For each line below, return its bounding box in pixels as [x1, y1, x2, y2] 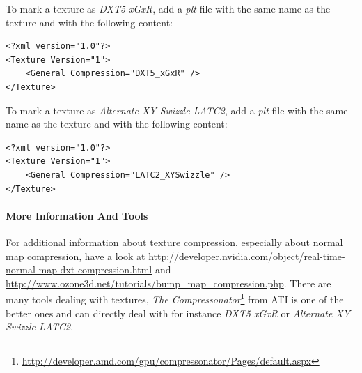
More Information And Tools [6, 208, 148, 222]
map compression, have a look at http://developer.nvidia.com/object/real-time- [6, 248, 345, 263]
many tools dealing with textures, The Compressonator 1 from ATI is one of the [6, 290, 344, 306]
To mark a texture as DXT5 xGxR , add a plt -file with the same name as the [6, 1, 331, 15]
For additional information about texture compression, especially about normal [6, 234, 343, 249]
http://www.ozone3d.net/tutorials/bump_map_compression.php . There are [6, 275, 331, 290]
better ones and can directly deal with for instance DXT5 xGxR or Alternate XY [6, 305, 351, 320]
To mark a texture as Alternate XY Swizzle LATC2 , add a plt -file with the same [6, 102, 348, 117]
